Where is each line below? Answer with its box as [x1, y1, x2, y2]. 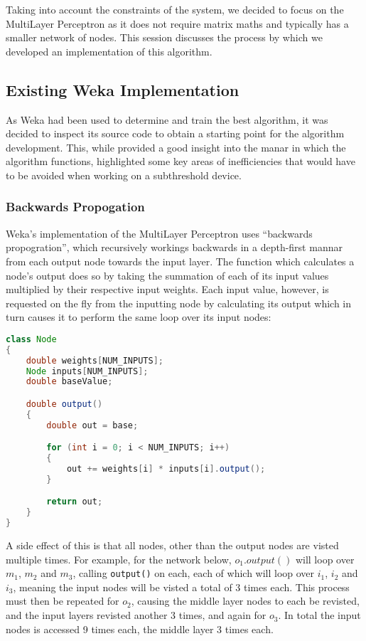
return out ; [46, 497, 103, 507]
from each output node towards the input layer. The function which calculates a [6, 253, 355, 268]
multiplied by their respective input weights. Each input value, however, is [6, 282, 329, 297]
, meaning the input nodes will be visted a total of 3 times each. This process [13, 579, 350, 594]
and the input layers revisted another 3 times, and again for [6, 608, 267, 623]
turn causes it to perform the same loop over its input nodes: [6, 309, 271, 324]
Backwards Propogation [6, 198, 145, 216]
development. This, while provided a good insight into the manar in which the [6, 139, 346, 154]
